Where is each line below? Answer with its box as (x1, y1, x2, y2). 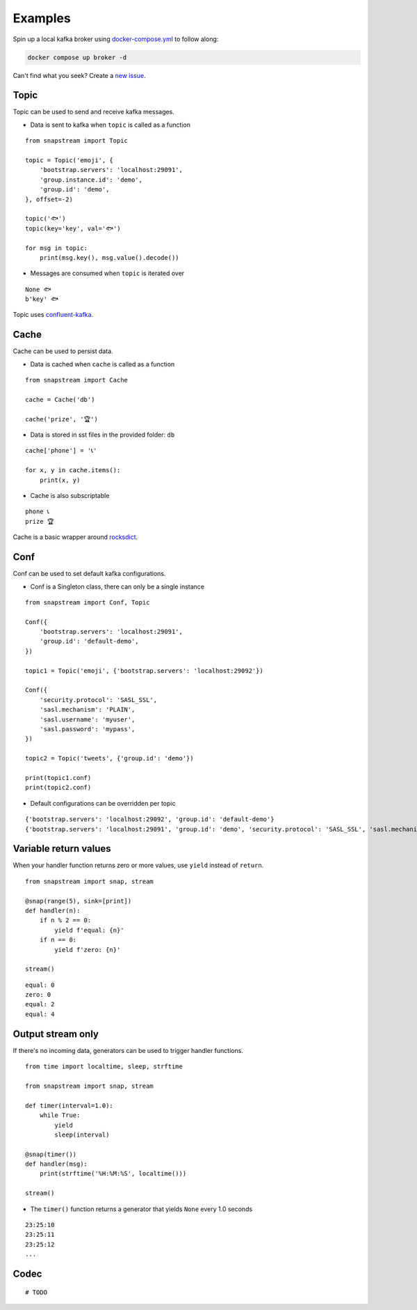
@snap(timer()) (25, 1150, 77, 1158)
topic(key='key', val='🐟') (25, 224, 121, 233)
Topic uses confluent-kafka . (13, 311, 94, 319)
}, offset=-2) (25, 195, 73, 203)
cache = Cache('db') (25, 396, 95, 403)
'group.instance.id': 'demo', (39, 176, 142, 184)
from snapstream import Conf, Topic (25, 598, 150, 606)
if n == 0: (39, 936, 77, 944)
